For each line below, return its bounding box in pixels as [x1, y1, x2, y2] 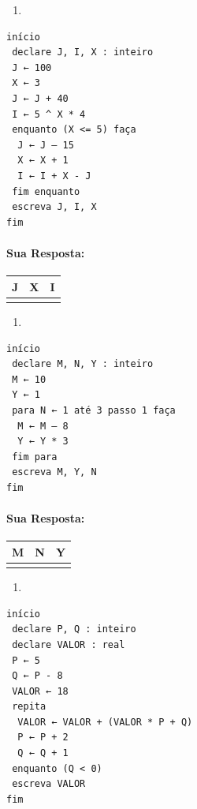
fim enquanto [12, 185, 80, 197]
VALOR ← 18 [12, 685, 69, 697]
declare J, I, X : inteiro [12, 47, 154, 58]
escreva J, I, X [12, 201, 97, 213]
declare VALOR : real [12, 639, 125, 650]
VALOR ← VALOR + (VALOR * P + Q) [17, 716, 193, 728]
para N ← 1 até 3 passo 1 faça [12, 404, 176, 416]
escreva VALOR [12, 778, 86, 790]
